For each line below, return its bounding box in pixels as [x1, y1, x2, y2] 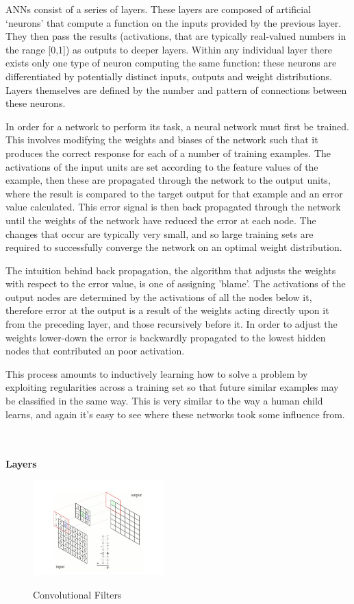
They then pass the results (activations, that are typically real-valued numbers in [5, 29, 346, 43]
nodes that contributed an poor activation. [5, 343, 185, 358]
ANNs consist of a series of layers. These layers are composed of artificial [5, 2, 312, 16]
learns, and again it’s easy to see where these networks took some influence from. [5, 407, 345, 421]
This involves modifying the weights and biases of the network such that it [5, 132, 318, 147]
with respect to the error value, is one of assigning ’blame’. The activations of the [5, 276, 346, 291]
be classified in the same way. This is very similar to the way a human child [5, 394, 323, 408]
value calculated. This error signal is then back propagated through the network [5, 200, 341, 214]
